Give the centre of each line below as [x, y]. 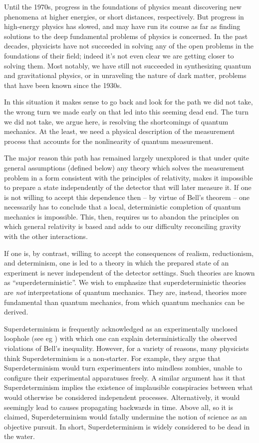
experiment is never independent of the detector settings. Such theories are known [129, 272]
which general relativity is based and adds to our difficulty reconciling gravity [123, 226]
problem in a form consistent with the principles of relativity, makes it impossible [129, 177]
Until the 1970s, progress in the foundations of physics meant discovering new [123, 6]
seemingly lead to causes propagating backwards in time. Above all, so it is [119, 407]
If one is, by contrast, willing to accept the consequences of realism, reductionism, [129, 253]
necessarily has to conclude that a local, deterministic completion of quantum [123, 207]
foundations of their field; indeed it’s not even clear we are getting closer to [119, 55]
